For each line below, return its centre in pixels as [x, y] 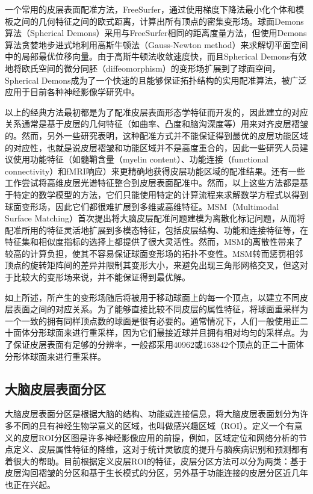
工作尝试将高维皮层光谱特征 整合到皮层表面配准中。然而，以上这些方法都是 [152, 183]
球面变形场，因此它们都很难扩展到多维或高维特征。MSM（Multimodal [142, 206]
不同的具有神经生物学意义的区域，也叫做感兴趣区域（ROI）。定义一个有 [153, 426]
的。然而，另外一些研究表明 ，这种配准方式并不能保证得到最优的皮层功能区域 [156, 135]
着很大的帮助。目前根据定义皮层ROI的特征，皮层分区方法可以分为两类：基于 [156, 461]
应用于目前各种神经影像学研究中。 [72, 92]
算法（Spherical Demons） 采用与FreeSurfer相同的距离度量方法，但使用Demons [156, 33]
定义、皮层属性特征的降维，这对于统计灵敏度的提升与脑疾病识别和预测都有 [160, 449]
